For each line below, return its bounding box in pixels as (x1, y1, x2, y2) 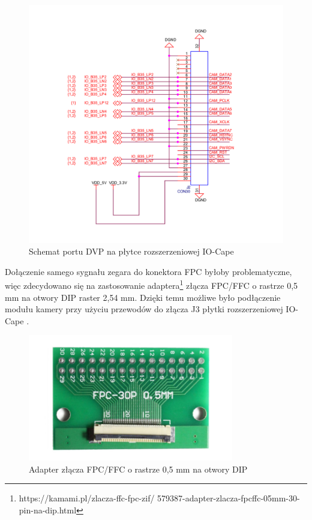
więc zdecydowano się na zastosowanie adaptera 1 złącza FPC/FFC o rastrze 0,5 (5, 277, 298, 292)
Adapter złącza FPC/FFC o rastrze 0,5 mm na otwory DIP (29, 462, 248, 475)
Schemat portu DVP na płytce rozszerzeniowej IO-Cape (29, 245, 234, 258)
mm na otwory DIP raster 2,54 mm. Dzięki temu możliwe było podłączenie (5, 291, 281, 303)
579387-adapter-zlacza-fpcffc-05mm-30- (157, 492, 300, 504)
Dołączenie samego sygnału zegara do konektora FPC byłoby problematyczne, (5, 265, 292, 277)
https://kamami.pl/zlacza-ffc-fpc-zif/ (19, 492, 155, 504)
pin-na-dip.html (19, 503, 77, 516)
